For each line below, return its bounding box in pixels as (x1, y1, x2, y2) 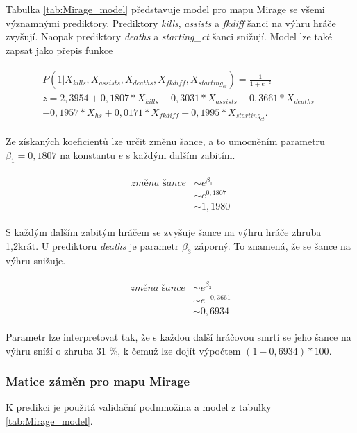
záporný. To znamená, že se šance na (194, 239, 351, 253)
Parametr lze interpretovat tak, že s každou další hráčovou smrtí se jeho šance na (6, 330, 351, 344)
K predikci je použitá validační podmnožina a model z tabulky (6, 400, 272, 414)
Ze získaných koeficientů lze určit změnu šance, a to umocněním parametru (6, 134, 325, 148)
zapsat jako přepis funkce (6, 42, 113, 57)
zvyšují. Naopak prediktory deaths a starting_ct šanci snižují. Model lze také (6, 29, 333, 44)
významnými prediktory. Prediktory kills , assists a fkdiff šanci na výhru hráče (6, 15, 336, 30)
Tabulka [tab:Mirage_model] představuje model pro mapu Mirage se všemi (6, 2, 325, 16)
